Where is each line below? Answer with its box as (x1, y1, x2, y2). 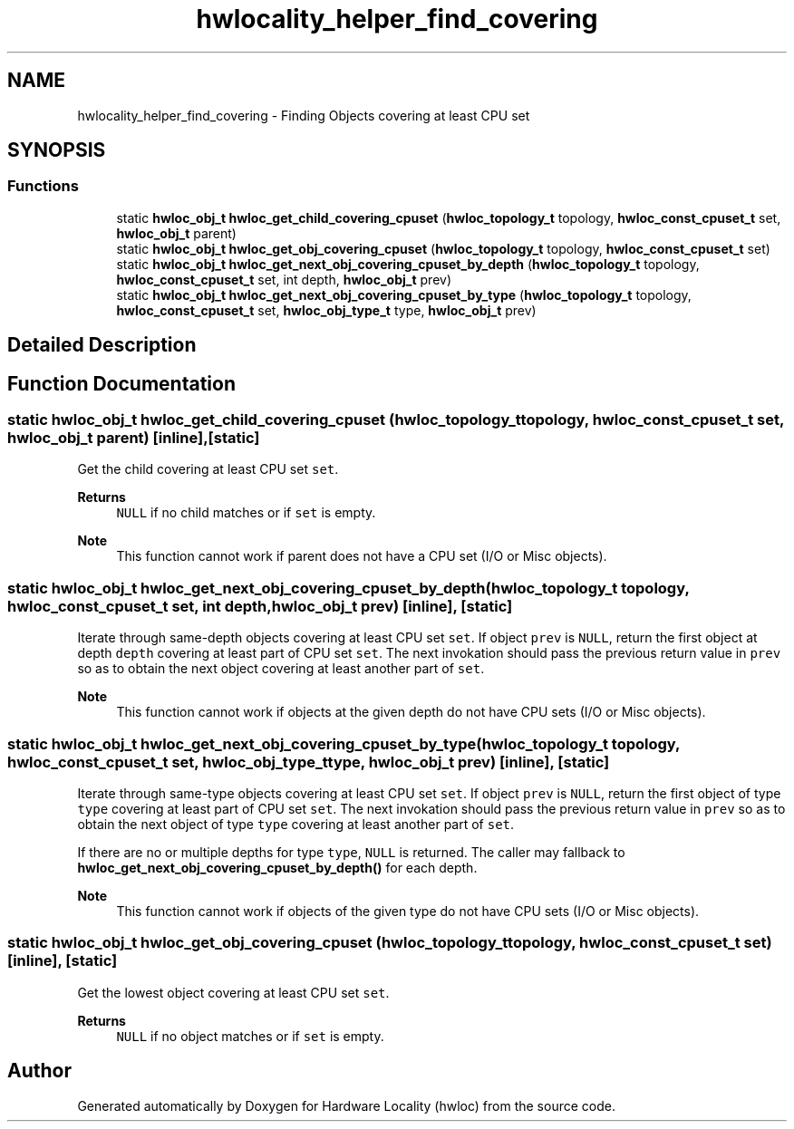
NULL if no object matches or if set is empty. (116, 1028, 384, 1044)
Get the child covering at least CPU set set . (77, 461, 339, 478)
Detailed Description (7, 333, 197, 357)
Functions (7, 177, 79, 196)
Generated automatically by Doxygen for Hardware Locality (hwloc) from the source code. (77, 1097, 615, 1114)
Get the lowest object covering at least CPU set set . (77, 984, 390, 1000)
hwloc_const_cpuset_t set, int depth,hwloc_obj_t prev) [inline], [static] (7, 596, 513, 615)
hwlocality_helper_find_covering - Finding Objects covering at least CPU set (77, 107, 530, 123)
